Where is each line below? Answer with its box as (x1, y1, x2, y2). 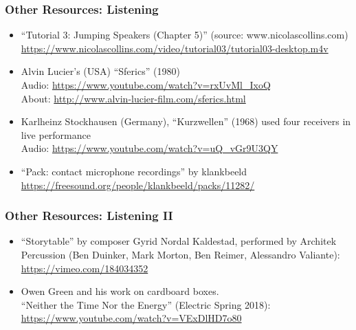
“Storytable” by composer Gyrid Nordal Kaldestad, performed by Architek (21, 234, 337, 248)
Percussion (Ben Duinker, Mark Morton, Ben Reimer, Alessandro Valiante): (21, 247, 340, 261)
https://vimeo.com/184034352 (21, 261, 148, 275)
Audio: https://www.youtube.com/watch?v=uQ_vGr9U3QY (21, 141, 278, 155)
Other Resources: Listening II (5, 207, 173, 224)
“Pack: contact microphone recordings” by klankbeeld (21, 164, 247, 178)
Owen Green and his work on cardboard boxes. (21, 284, 219, 298)
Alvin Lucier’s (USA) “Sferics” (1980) (21, 64, 180, 78)
